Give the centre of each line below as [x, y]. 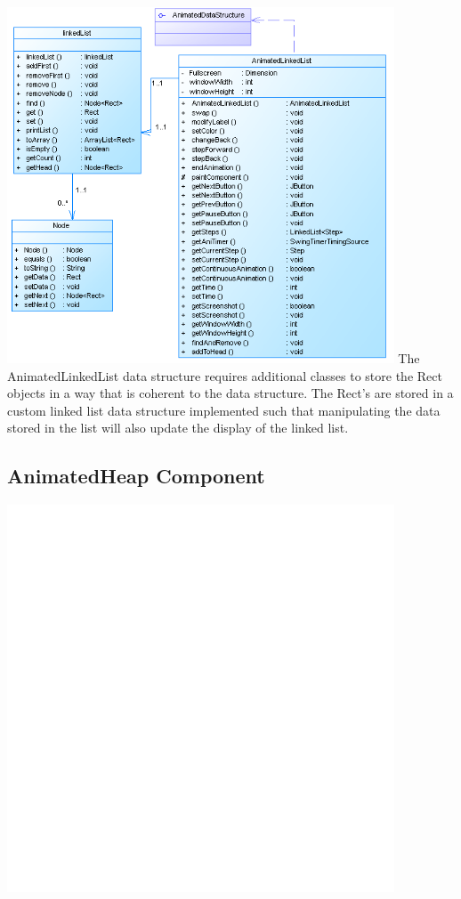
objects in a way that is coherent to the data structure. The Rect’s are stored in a [230, 393]
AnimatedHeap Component [136, 476]
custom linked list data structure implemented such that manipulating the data [224, 410]
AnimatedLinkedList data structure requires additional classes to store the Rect [225, 375]
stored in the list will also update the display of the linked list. [178, 428]
